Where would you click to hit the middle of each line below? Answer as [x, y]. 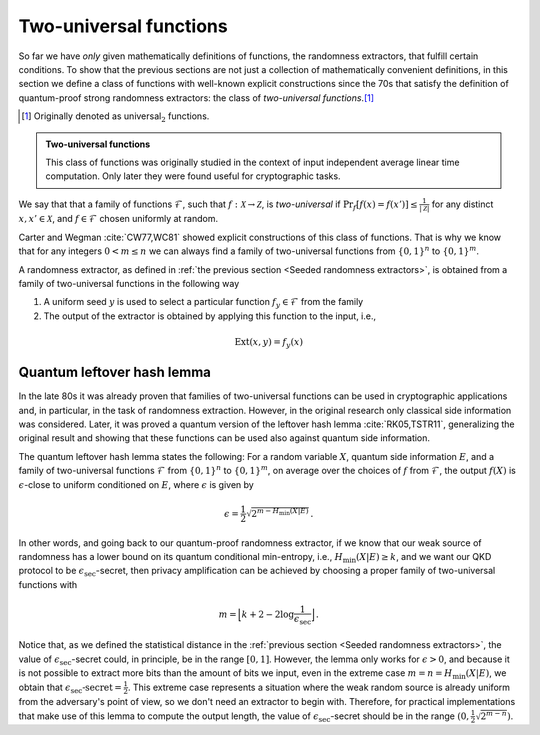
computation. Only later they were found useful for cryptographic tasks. [193, 176]
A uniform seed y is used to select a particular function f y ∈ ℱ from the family [203, 303]
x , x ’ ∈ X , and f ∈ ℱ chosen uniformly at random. [118, 219]
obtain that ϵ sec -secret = [70, 688]
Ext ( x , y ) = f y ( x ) [269, 343]
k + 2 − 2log [268, 614]
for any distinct [462, 204]
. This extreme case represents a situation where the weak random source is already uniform [318, 687]
